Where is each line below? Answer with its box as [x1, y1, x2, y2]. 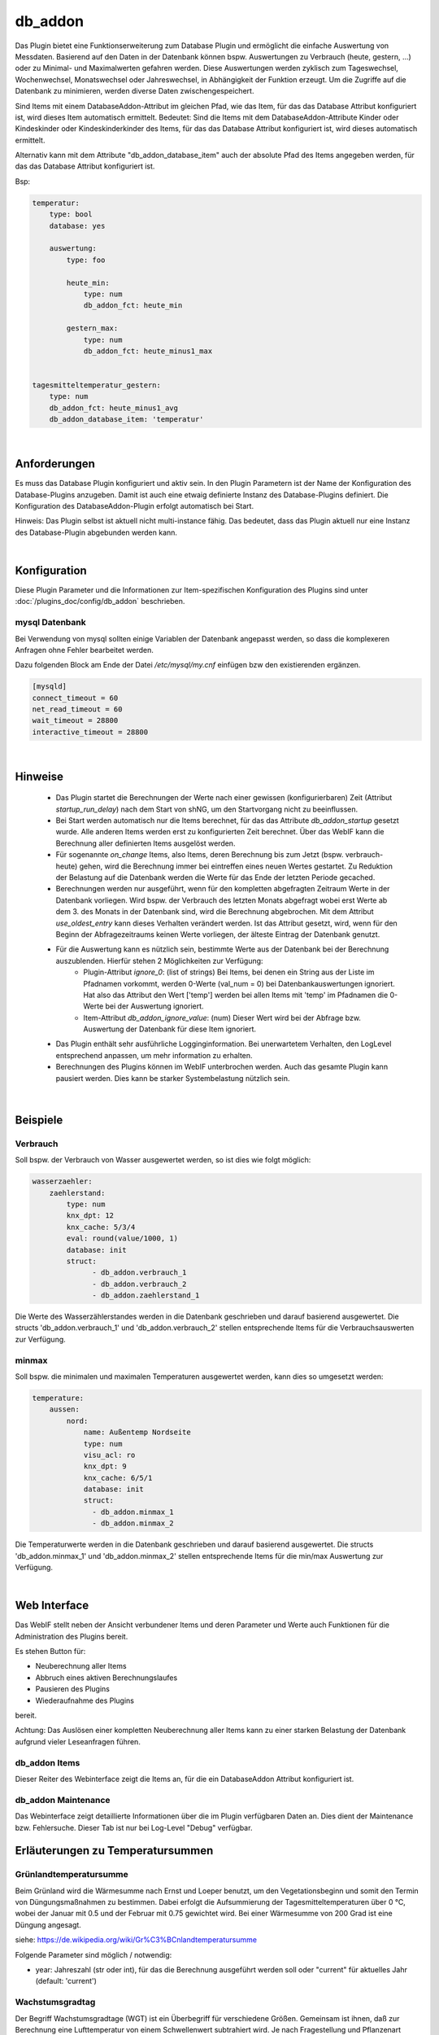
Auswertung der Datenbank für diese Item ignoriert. [83, 1024, 256, 1034]
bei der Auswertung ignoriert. [105, 1001, 204, 1011]
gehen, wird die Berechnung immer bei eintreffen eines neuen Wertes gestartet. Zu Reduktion [79, 861, 393, 871]
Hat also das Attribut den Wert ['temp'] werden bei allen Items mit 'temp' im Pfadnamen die [83, 990, 389, 1000]
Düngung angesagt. [15, 1919, 81, 1929]
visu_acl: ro [83, 1450, 136, 1460]
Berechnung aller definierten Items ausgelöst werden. [55, 838, 236, 848]
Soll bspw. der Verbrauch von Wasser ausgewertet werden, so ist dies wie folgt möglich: [15, 1155, 311, 1165]
